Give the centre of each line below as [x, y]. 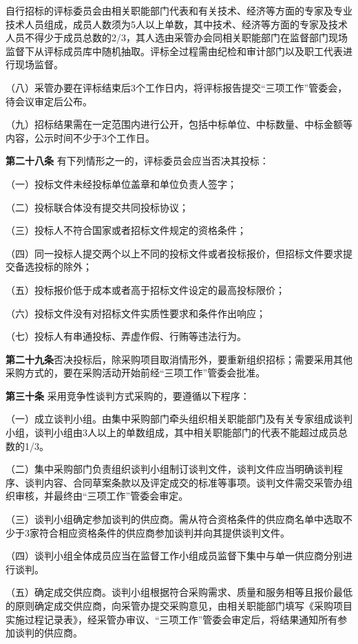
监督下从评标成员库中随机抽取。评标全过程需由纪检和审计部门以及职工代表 [174, 51]
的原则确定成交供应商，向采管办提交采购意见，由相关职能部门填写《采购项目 [179, 605]
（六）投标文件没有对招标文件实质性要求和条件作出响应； [136, 313]
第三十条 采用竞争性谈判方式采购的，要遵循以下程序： [128, 395]
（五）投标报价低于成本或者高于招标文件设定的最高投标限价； [145, 289]
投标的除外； [63, 267]
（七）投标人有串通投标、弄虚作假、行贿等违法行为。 [126, 336]
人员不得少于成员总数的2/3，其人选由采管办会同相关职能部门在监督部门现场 [177, 37]
